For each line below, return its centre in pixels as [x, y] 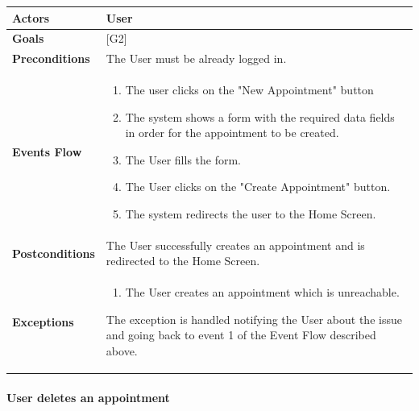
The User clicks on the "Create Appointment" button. [258, 187]
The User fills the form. [183, 159]
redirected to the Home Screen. [183, 261]
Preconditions [51, 58]
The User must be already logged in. [196, 58]
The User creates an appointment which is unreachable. [262, 292]
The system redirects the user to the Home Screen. [251, 214]
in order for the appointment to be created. [232, 133]
